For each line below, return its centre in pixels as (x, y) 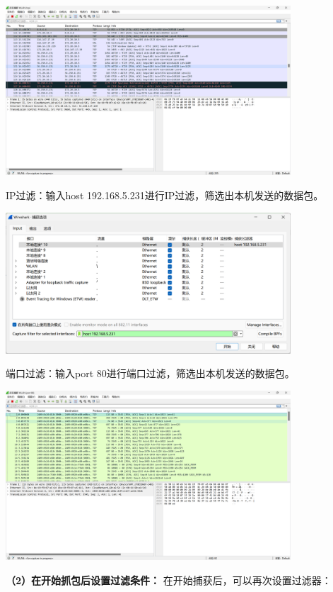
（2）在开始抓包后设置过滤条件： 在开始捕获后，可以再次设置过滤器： (169, 580)
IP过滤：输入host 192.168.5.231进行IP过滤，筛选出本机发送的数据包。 (165, 195)
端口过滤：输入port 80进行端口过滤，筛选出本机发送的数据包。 (150, 373)
